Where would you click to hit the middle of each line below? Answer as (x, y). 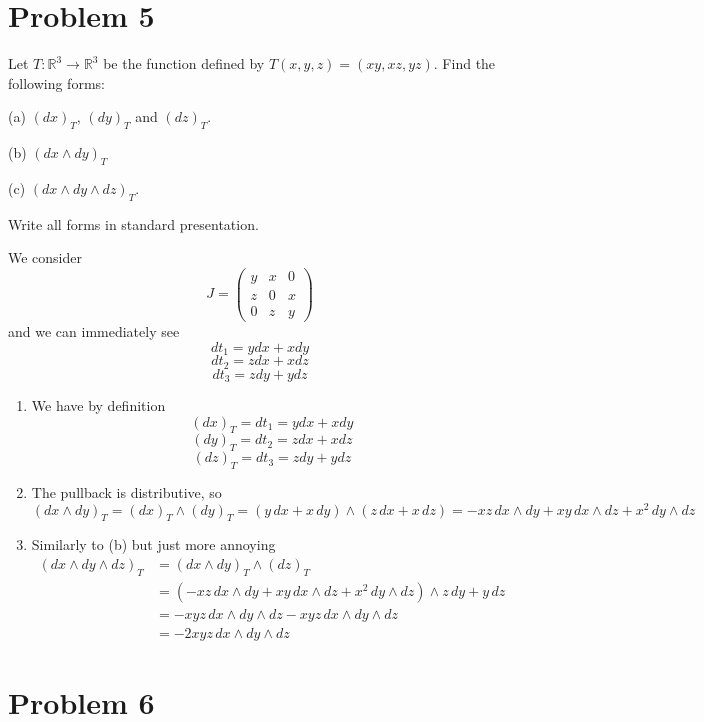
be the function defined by (184, 63)
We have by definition (98, 405)
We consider (45, 257)
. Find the (464, 63)
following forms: (56, 82)
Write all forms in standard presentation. (133, 223)
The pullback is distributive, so (126, 491)
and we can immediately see (94, 331)
